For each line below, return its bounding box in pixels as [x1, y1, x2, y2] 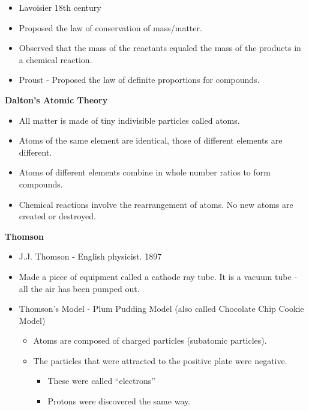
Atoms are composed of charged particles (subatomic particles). [33, 334, 267, 347]
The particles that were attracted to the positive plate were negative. [33, 354, 287, 367]
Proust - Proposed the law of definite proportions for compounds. [19, 73, 260, 86]
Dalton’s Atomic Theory [5, 93, 108, 106]
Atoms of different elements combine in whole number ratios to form [19, 166, 271, 178]
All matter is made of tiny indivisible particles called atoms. [19, 114, 240, 126]
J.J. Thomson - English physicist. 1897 [19, 250, 162, 263]
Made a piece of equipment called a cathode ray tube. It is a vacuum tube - [19, 270, 298, 282]
